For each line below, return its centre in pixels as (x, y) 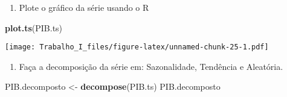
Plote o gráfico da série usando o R (84, 7)
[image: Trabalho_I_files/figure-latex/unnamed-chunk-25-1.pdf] (137, 47)
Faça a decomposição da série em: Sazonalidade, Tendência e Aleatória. (151, 66)
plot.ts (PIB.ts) (34, 27)
